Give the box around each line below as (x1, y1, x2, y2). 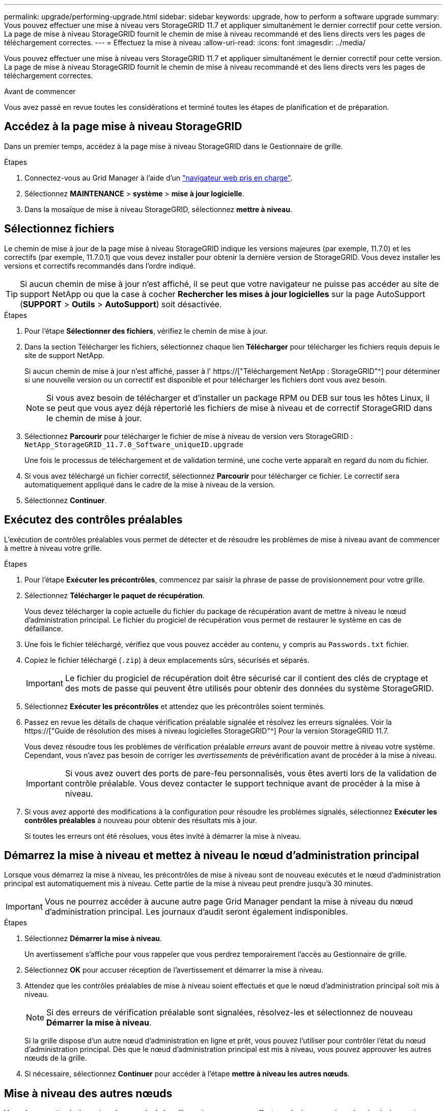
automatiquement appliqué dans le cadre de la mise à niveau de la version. (24, 480, 275, 489)
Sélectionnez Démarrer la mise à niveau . (24, 934, 162, 943)
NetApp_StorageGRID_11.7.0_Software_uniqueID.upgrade (24, 440, 243, 449)
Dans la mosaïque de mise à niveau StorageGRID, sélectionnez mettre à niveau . (24, 204, 292, 214)
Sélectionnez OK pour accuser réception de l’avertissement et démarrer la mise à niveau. (24, 966, 324, 975)
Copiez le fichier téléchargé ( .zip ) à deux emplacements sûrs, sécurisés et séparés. (24, 655, 310, 664)
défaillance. (24, 624, 64, 633)
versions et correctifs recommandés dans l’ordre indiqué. (4, 261, 196, 270)
